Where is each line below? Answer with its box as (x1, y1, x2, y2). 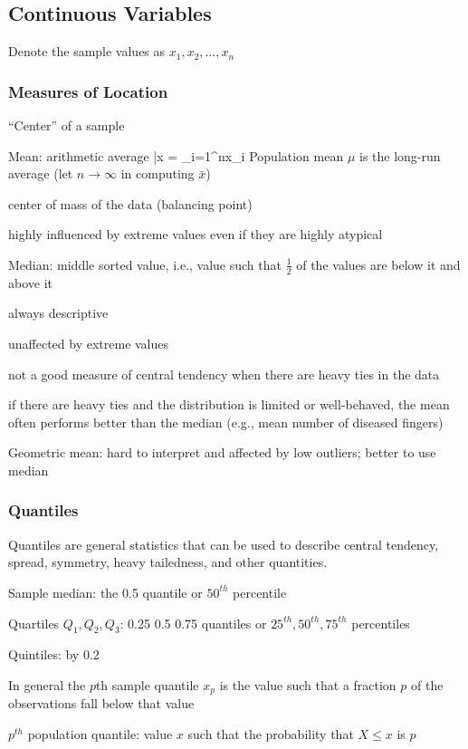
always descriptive (8, 303, 109, 322)
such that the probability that (187, 725, 354, 743)
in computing (120, 164, 195, 183)
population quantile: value (27, 725, 173, 743)
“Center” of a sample (8, 116, 125, 135)
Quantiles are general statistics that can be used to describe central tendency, (8, 534, 439, 553)
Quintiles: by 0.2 (8, 645, 100, 664)
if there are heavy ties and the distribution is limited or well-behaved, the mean (8, 395, 450, 414)
